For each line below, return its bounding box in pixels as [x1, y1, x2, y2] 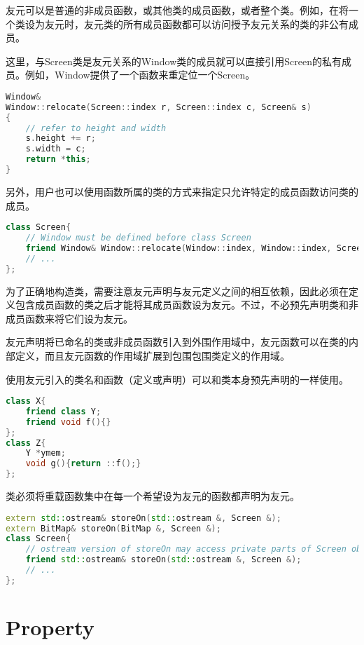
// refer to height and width [25, 123, 167, 133]
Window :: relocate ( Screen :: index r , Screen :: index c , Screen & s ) [6, 102, 311, 112]
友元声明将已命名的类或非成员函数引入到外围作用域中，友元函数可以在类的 [6, 334, 349, 349]
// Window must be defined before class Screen [25, 233, 251, 243]
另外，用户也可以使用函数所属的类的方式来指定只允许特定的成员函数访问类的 [6, 184, 358, 198]
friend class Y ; [25, 406, 101, 416]
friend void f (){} [25, 416, 111, 427]
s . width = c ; [25, 144, 86, 154]
